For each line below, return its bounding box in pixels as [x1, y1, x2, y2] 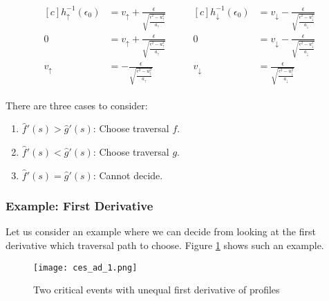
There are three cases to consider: [6, 98, 148, 112]
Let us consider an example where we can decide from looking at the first [6, 224, 316, 239]
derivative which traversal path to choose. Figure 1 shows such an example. [6, 237, 324, 252]
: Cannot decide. [93, 167, 163, 182]
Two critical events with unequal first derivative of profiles [33, 282, 280, 297]
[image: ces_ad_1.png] [33, 262, 138, 273]
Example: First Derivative [6, 197, 153, 215]
